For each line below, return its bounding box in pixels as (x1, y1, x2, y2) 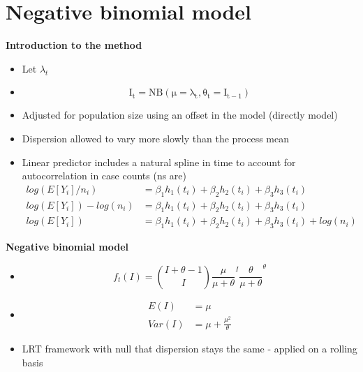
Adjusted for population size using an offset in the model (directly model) (22, 107, 338, 122)
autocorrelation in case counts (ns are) (22, 168, 187, 183)
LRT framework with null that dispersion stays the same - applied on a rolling (22, 341, 357, 356)
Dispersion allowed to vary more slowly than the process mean (22, 131, 289, 145)
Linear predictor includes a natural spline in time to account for (22, 154, 296, 169)
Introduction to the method (6, 38, 142, 52)
